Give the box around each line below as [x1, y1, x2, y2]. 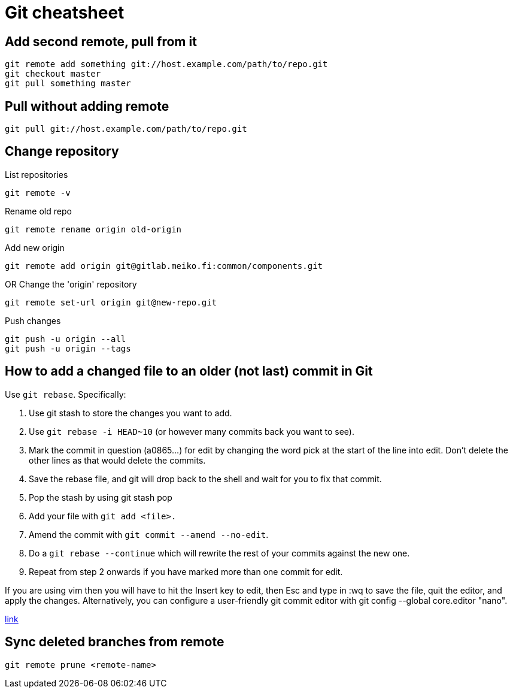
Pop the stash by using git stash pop [29, 492, 172, 503]
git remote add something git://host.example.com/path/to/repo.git [5, 59, 328, 69]
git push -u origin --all [5, 334, 126, 344]
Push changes [5, 315, 61, 326]
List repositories [5, 169, 68, 180]
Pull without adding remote [5, 98, 169, 114]
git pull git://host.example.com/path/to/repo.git [5, 124, 247, 134]
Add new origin [5, 242, 65, 253]
